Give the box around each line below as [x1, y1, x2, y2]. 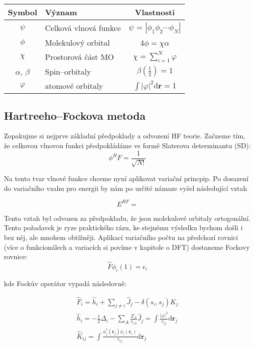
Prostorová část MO [45, 51, 114, 63]
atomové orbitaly [45, 80, 103, 92]
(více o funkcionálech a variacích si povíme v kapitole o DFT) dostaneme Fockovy [4, 241, 250, 252]
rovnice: [4, 251, 27, 262]
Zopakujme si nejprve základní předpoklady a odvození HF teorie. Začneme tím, [4, 131, 245, 141]
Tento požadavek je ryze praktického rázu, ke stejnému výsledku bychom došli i [4, 222, 243, 233]
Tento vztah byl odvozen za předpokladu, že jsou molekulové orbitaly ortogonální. [4, 213, 251, 223]
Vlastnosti [134, 6, 175, 18]
